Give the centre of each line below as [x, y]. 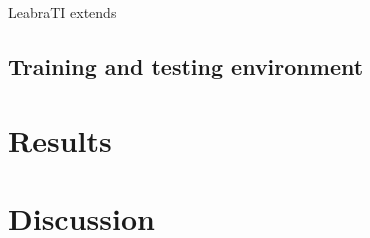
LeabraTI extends [62, 12]
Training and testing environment [186, 65]
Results [60, 139]
